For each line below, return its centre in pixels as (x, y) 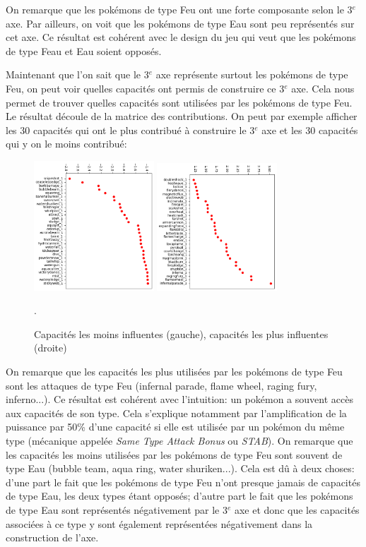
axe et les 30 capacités (310, 130)
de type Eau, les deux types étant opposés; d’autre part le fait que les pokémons (179, 496)
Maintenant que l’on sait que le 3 (77, 74)
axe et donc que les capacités (297, 509)
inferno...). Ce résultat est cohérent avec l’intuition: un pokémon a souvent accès (179, 399)
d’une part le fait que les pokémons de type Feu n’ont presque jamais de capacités (183, 482)
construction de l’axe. (52, 537)
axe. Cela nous (323, 88)
